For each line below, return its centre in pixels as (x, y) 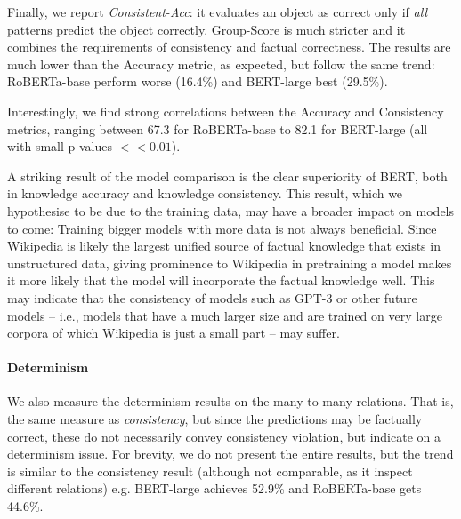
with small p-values (60, 146)
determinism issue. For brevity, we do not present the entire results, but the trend (230, 454)
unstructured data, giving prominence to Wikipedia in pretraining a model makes (230, 263)
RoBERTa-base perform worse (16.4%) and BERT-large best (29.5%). (198, 81)
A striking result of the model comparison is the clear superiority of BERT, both (227, 176)
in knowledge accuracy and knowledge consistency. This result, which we (205, 193)
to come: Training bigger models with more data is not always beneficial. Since (222, 228)
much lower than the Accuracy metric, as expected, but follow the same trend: (221, 64)
